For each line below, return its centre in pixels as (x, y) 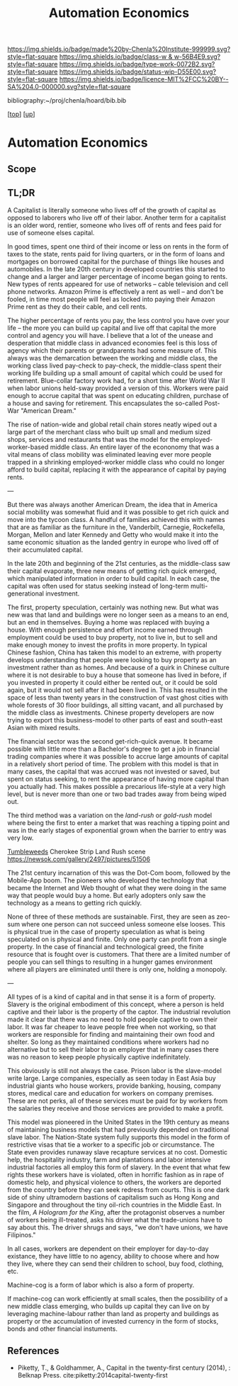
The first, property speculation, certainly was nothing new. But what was (113, 607)
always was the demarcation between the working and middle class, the (113, 358)
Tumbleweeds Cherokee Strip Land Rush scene (76, 851)
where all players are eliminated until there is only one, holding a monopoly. (117, 969)
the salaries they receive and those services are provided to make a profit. (116, 1108)
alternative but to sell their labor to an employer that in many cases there (113, 1049)
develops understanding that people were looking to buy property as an (112, 659)
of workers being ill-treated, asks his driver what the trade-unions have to (115, 1220)
